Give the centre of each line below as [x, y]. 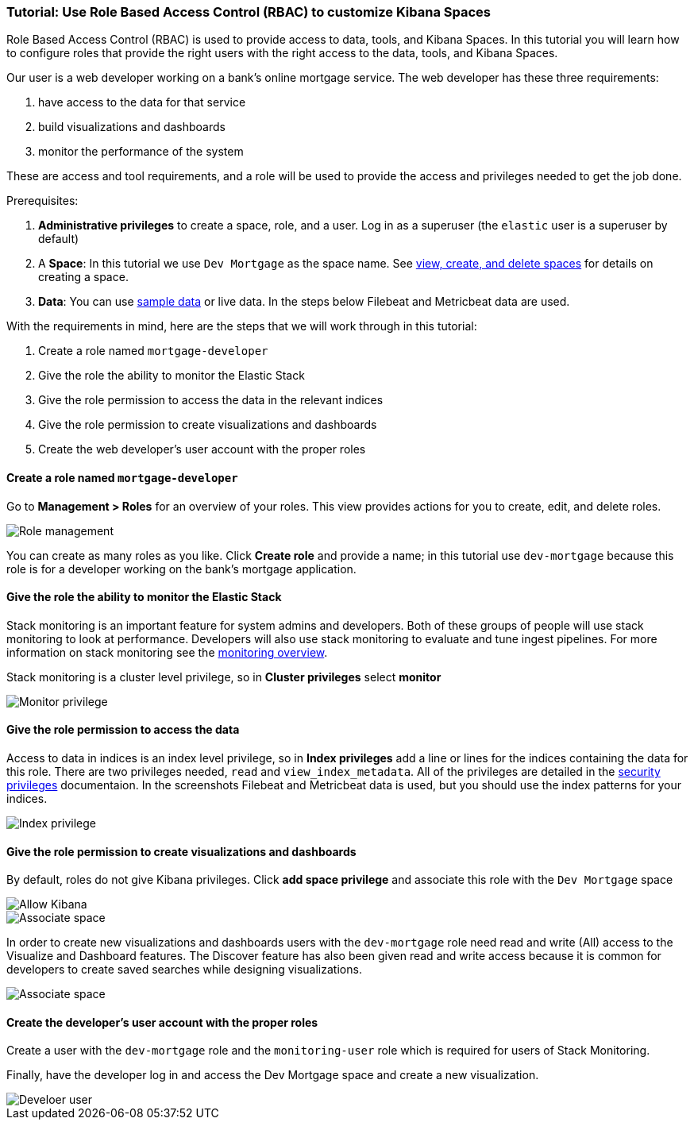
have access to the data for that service [142, 102]
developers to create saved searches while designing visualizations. [184, 970]
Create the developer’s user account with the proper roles [162, 1022]
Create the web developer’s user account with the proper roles [202, 449]
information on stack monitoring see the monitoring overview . [167, 652]
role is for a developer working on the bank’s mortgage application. [181, 569]
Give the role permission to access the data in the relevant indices [211, 400]
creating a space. [83, 277]
